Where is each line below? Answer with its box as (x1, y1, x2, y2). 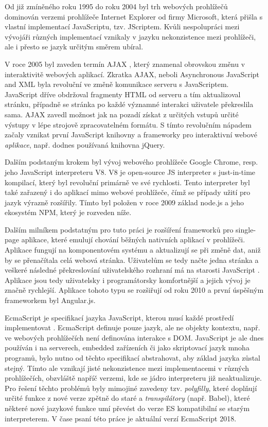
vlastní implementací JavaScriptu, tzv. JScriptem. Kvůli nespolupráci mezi (5, 21, 240, 32)
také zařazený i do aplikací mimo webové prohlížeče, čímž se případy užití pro (5, 187, 251, 198)
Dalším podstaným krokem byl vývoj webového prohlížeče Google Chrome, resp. (5, 156, 258, 167)
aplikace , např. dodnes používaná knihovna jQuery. (5, 139, 165, 150)
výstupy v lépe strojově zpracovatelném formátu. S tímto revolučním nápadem (5, 119, 252, 130)
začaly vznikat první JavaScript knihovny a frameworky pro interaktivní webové (5, 129, 257, 140)
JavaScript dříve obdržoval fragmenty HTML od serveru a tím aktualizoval (5, 88, 241, 99)
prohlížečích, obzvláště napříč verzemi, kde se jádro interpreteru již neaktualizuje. (5, 372, 262, 383)
